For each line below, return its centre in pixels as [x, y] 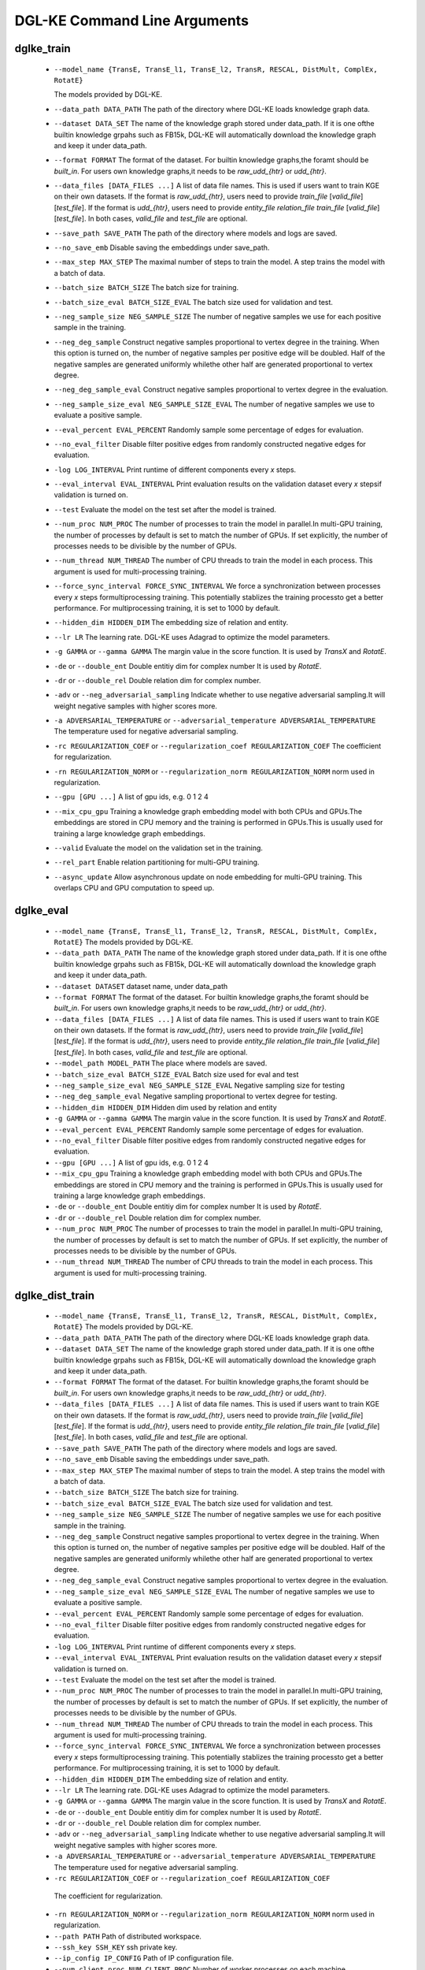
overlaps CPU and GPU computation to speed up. [134, 888]
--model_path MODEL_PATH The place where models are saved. [161, 1063]
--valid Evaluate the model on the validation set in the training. [159, 848]
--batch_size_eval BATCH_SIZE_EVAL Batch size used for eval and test [176, 1074]
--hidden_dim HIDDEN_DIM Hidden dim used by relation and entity [165, 1107]
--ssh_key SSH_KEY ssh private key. [116, 1947]
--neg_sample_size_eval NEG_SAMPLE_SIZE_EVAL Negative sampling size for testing [200, 1085]
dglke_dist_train [54, 1295]
